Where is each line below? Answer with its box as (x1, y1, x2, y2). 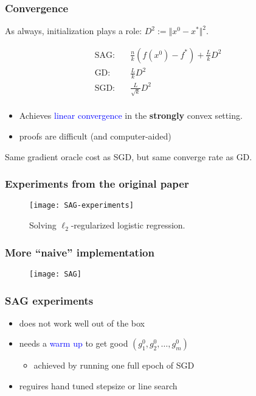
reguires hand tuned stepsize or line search (19, 380, 178, 392)
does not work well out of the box (19, 316, 145, 329)
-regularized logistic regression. (71, 219, 185, 232)
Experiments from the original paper (5, 176, 189, 191)
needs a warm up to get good (19, 337, 128, 350)
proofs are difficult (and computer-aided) (19, 130, 171, 143)
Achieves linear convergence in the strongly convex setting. (19, 109, 243, 122)
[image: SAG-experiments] (29, 201, 134, 210)
